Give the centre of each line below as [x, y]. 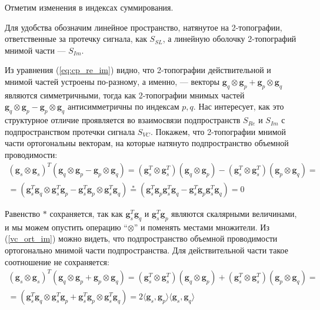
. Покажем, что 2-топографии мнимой [218, 131]
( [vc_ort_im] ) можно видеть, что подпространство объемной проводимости [141, 238]
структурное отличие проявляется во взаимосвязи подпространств [123, 120]
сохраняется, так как [86, 214]
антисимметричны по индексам [123, 106]
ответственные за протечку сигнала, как [76, 39]
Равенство [23, 214]
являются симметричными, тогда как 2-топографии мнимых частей [125, 95]
